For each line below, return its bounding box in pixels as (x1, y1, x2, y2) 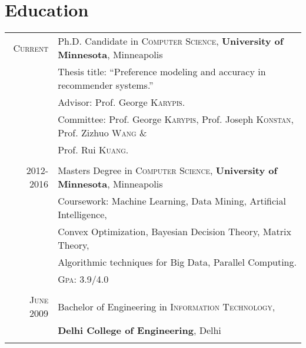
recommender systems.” (58, 78, 154, 92)
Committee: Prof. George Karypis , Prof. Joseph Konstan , (58, 112, 294, 126)
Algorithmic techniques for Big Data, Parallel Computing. (58, 255, 297, 269)
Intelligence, (58, 208, 107, 222)
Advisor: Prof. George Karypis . (58, 95, 185, 109)
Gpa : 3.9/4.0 (58, 272, 109, 286)
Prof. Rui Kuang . (58, 143, 129, 157)
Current (13, 41, 49, 55)
